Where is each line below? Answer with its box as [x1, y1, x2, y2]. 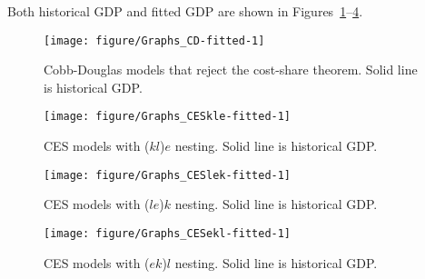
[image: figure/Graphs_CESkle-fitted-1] [44, 110, 292, 124]
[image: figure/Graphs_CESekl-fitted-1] [44, 226, 292, 240]
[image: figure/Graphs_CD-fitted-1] [44, 34, 265, 47]
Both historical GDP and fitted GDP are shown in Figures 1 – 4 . [7, 2, 363, 20]
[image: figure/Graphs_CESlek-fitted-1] [44, 168, 292, 182]
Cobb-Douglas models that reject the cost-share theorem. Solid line [44, 60, 418, 79]
